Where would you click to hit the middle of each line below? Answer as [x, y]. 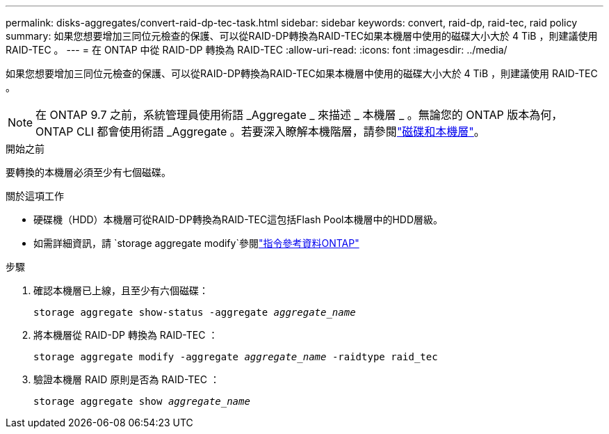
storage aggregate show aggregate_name [142, 401]
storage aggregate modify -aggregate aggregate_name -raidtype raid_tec [236, 357]
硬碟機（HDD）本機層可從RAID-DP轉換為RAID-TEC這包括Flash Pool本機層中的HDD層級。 [238, 219]
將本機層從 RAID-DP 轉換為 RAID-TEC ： [126, 335]
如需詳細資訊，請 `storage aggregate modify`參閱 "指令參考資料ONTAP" [196, 243]
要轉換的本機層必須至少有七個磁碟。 [88, 172]
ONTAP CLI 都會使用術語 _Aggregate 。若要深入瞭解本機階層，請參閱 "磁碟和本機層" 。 [260, 131]
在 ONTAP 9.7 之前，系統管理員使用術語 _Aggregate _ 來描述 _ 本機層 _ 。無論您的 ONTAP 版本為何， [299, 115]
